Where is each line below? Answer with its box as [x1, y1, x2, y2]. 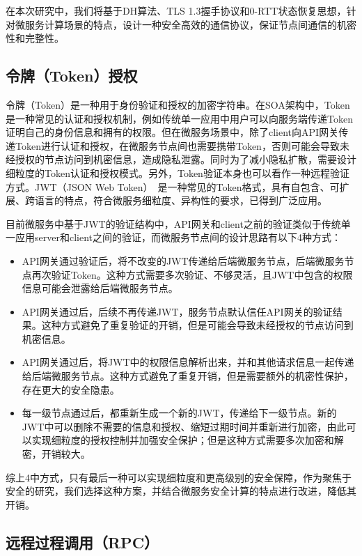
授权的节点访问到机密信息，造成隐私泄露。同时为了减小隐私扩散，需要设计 [15, 152, 356, 167]
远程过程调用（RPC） [6, 531, 159, 553]
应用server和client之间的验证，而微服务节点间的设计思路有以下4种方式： [15, 230, 341, 245]
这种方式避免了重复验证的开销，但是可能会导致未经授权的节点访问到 [41, 318, 354, 332]
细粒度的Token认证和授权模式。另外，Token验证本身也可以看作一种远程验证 [6, 165, 349, 180]
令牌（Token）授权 [6, 65, 138, 86]
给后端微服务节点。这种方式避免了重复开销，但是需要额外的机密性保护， [22, 369, 354, 383]
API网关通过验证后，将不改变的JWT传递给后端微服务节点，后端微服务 [22, 253, 345, 268]
